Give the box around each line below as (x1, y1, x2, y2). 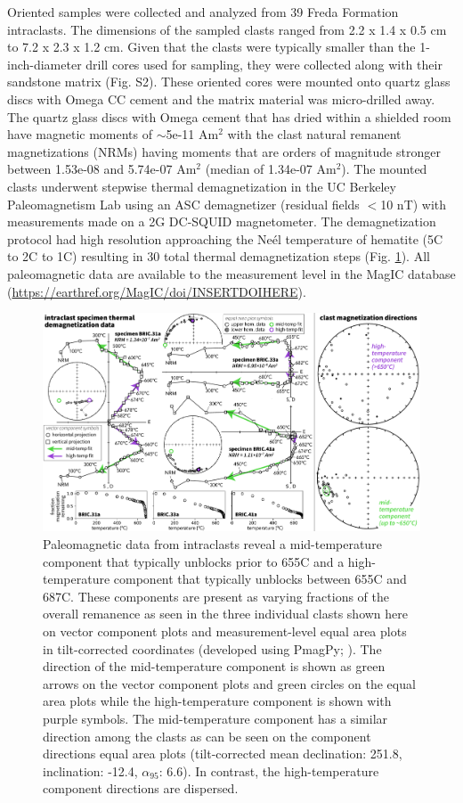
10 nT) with (380, 194, 447, 213)
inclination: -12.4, (43, 761, 138, 780)
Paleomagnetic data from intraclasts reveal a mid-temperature (43, 535, 382, 553)
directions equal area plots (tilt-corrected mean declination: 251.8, (43, 744, 402, 763)
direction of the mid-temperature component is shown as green (43, 657, 386, 676)
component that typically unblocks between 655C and (113, 569, 407, 588)
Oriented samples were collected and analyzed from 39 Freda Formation (7, 3, 399, 20)
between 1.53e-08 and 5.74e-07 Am (7, 160, 197, 178)
